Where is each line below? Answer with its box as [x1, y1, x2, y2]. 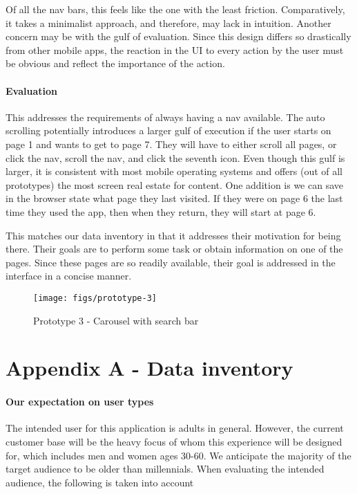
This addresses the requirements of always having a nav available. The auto [6, 109, 325, 124]
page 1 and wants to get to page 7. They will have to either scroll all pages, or [6, 136, 337, 151]
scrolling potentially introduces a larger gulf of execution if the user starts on [6, 123, 331, 138]
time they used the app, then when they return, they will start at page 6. [6, 204, 316, 219]
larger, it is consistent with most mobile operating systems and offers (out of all [6, 164, 343, 179]
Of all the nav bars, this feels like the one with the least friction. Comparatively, [6, 2, 345, 16]
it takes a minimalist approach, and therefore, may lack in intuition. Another [6, 15, 331, 30]
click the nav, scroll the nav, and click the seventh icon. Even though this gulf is [6, 150, 345, 165]
